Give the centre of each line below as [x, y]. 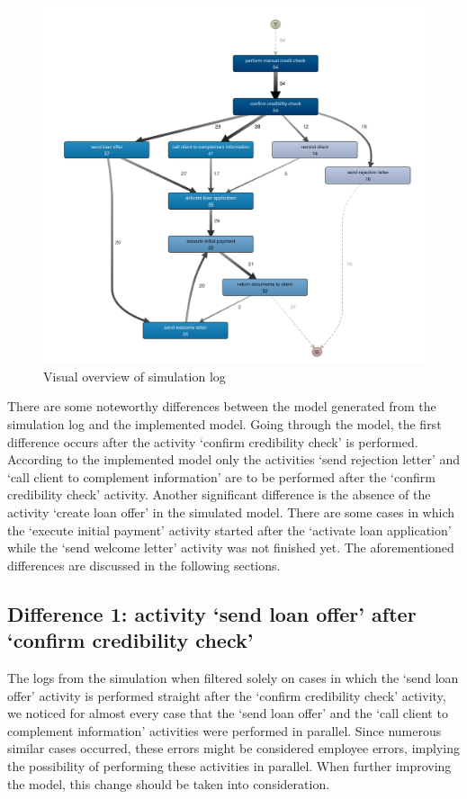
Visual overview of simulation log [135, 376]
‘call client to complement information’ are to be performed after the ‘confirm [221, 476]
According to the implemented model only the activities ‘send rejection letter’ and [234, 459]
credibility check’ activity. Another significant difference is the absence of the [219, 494]
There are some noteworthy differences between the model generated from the [222, 406]
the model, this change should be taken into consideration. [169, 783]
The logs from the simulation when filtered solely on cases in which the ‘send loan [233, 677]
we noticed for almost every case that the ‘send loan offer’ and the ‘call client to [228, 713]
